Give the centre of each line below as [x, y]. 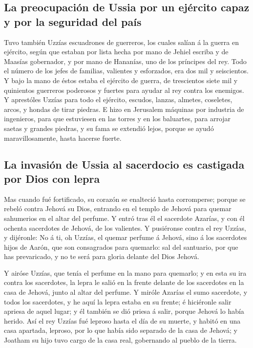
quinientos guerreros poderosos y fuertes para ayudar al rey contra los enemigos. [124, 90]
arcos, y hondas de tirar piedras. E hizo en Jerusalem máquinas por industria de [124, 109]
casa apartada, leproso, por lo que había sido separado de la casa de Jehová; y [121, 330]
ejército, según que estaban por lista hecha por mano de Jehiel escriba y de [116, 52]
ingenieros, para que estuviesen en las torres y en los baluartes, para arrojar [117, 119]
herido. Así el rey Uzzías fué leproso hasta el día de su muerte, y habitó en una [122, 320]
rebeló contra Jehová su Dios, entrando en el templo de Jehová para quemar [118, 208]
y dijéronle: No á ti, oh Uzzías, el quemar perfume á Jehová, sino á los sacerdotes [126, 237]
